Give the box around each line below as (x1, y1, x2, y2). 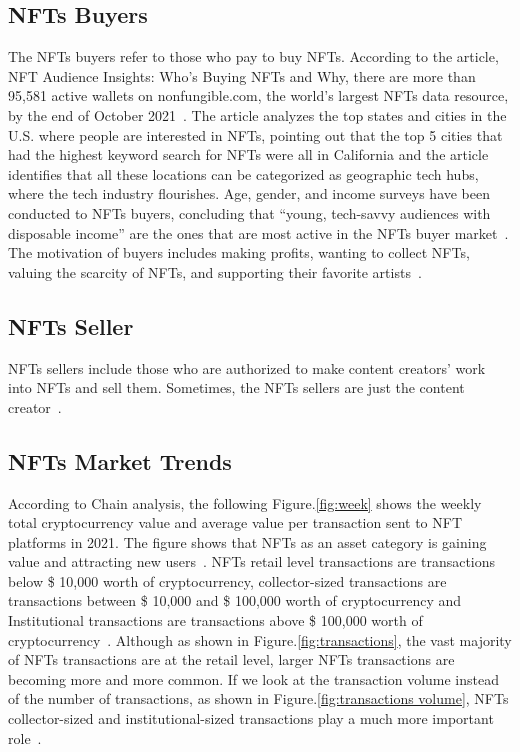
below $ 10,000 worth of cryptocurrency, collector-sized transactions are (8, 570, 447, 591)
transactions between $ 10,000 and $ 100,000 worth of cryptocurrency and (8, 590, 462, 611)
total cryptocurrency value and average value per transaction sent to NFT (8, 512, 463, 533)
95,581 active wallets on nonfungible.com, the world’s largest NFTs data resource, (8, 85, 509, 106)
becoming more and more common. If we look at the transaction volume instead (8, 668, 500, 689)
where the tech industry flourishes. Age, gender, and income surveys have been (8, 183, 491, 204)
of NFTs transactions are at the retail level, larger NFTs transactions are (8, 649, 455, 670)
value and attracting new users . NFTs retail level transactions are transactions (8, 551, 496, 572)
